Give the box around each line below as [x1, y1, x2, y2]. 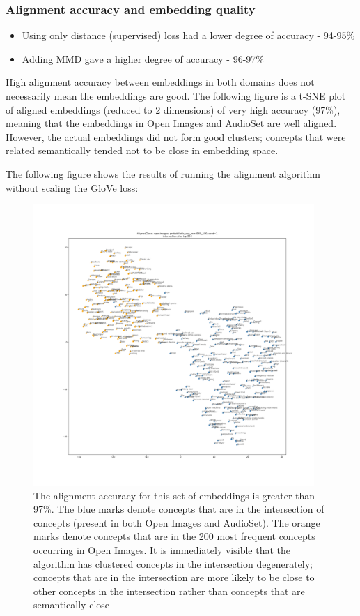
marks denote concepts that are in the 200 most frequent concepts [33, 529, 315, 543]
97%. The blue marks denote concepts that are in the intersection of [33, 502, 324, 516]
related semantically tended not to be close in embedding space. [6, 143, 279, 158]
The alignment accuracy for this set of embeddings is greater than [33, 488, 315, 502]
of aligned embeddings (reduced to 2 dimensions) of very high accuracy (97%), [6, 102, 341, 117]
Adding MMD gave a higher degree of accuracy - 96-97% [22, 51, 264, 66]
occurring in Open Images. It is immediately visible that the [33, 542, 290, 557]
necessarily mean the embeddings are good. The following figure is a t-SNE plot [6, 89, 346, 103]
